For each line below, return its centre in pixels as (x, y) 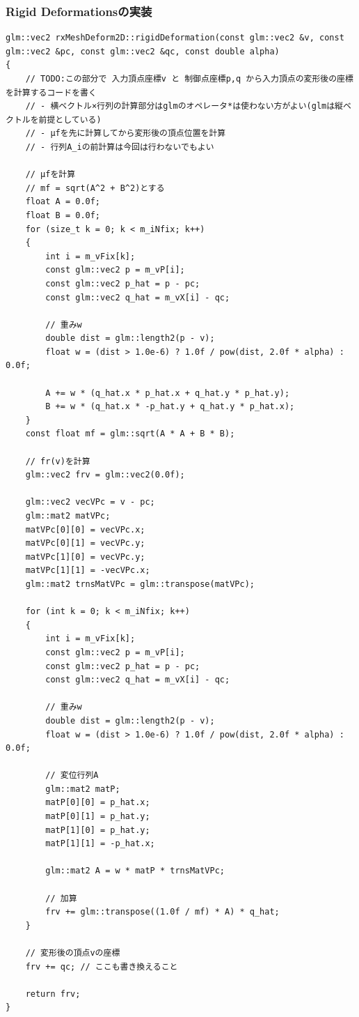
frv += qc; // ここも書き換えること (102, 966)
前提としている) (70, 120)
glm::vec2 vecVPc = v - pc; (90, 502)
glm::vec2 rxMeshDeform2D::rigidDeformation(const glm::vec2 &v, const (175, 38)
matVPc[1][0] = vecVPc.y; (85, 557)
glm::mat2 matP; (83, 789)
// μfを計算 (50, 175)
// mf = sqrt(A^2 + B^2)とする (95, 188)
